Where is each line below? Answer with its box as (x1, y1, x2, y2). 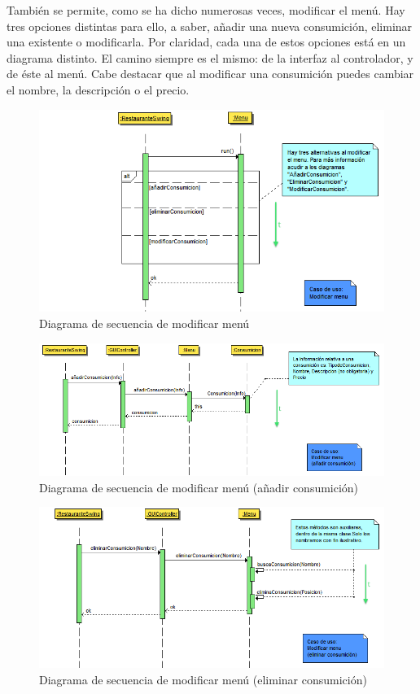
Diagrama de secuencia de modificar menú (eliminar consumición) (39, 670, 367, 687)
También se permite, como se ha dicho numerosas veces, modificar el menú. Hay (7, 2, 405, 18)
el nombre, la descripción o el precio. (7, 81, 190, 98)
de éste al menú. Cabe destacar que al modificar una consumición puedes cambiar (7, 65, 414, 82)
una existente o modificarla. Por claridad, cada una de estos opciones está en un (7, 33, 406, 50)
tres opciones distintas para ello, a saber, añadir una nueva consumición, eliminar (7, 17, 413, 34)
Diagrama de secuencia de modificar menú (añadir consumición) (39, 478, 359, 495)
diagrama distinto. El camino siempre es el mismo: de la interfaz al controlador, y (7, 49, 413, 66)
